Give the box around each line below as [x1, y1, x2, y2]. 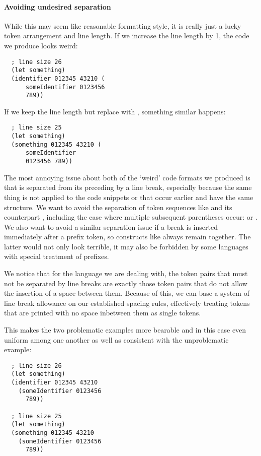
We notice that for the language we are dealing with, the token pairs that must [4, 268, 248, 279]
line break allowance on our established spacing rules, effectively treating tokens [4, 297, 250, 308]
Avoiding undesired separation [4, 1, 111, 12]
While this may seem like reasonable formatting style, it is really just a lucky [4, 20, 241, 31]
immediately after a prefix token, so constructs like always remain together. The [4, 231, 251, 242]
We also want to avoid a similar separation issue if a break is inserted [4, 221, 218, 232]
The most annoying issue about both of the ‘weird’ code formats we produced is [4, 172, 250, 182]
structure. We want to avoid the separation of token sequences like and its [4, 202, 232, 212]
